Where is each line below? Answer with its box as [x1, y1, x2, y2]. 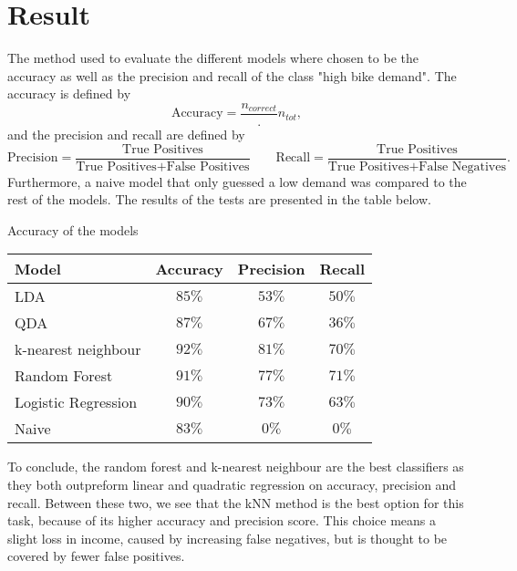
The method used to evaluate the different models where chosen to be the [7, 48, 419, 67]
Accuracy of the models [7, 220, 139, 239]
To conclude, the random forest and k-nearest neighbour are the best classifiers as [7, 457, 464, 476]
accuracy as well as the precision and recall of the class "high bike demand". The [7, 66, 457, 85]
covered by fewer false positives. [7, 546, 185, 566]
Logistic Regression [15, 391, 138, 413]
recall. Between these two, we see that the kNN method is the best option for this [7, 493, 464, 512]
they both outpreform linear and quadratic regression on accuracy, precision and [7, 475, 457, 493]
